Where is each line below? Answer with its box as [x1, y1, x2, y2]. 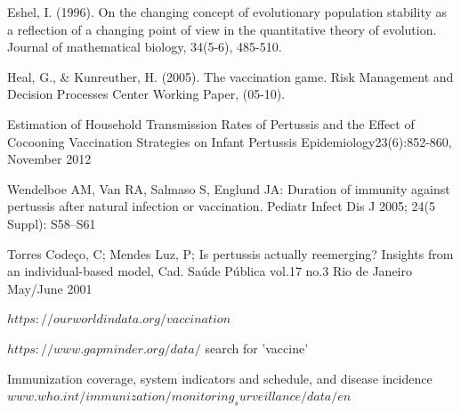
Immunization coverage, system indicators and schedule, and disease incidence [7, 368, 433, 387]
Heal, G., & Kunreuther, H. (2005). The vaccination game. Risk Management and [7, 67, 454, 85]
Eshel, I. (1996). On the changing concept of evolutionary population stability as [7, 3, 448, 20]
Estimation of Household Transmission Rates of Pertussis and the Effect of [7, 114, 415, 133]
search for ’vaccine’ [205, 338, 309, 357]
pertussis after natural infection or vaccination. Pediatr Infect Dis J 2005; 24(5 [7, 197, 435, 215]
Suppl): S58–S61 [7, 214, 96, 232]
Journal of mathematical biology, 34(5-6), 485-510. [7, 37, 282, 56]
